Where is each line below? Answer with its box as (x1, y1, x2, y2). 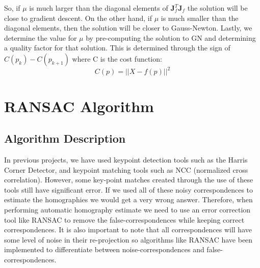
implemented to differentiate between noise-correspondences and (4, 244, 204, 255)
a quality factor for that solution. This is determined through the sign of (4, 42, 230, 53)
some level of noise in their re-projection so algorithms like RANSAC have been (4, 234, 253, 245)
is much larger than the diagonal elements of (29, 3, 168, 13)
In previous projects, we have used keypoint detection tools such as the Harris (4, 154, 248, 165)
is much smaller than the (161, 12, 239, 23)
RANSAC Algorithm (4, 95, 154, 116)
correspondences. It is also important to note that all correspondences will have (4, 224, 252, 235)
